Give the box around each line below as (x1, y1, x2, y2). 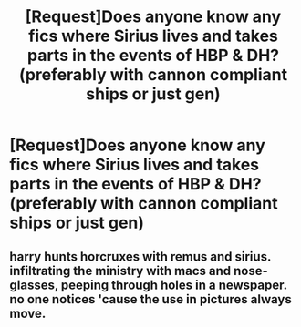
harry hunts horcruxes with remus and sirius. (9, 249, 272, 264)
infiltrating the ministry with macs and (9, 262, 231, 279)
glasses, (9, 277, 59, 292)
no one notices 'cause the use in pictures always (9, 291, 292, 307)
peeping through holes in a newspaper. (60, 277, 287, 292)
